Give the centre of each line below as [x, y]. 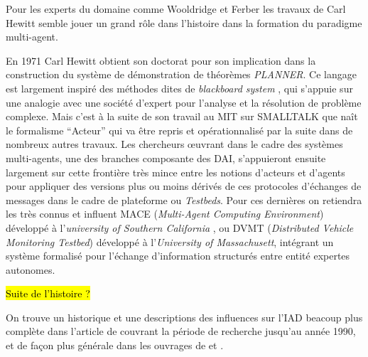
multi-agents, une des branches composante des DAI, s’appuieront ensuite [166, 158]
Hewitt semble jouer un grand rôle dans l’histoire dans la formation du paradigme [184, 22]
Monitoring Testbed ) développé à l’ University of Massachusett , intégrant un [170, 241]
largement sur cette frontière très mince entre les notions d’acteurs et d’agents [175, 172]
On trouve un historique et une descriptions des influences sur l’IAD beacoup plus [184, 317]
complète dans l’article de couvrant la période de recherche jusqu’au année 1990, [181, 331]
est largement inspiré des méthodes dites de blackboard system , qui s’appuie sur [179, 88]
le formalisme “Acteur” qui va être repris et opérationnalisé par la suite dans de [179, 130]
